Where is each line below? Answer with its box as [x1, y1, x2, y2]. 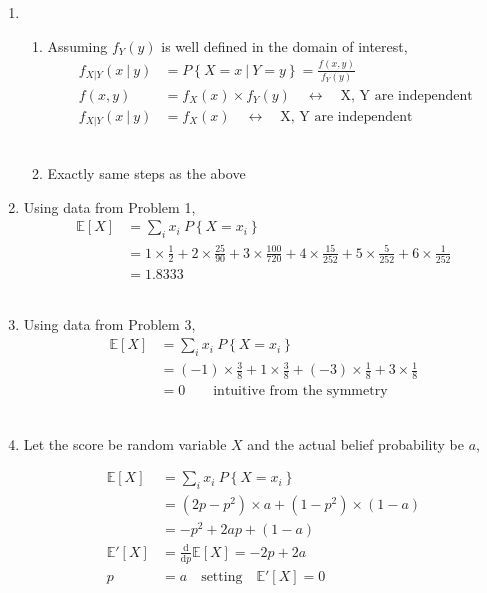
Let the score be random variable [23, 433, 227, 454]
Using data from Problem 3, [23, 314, 196, 335]
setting [201, 569, 243, 584]
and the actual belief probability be [247, 433, 465, 454]
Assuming [47, 35, 108, 56]
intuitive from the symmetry [213, 384, 388, 399]
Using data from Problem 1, [23, 196, 196, 217]
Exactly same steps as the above [47, 162, 246, 183]
